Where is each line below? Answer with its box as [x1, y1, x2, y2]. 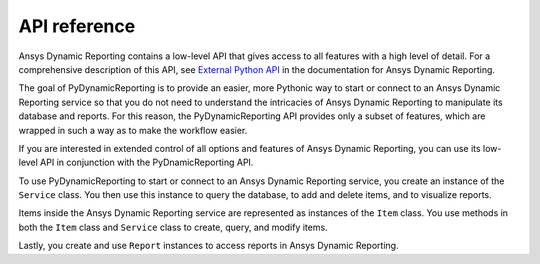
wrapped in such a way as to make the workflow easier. [18, 124, 248, 136]
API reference [18, 15, 136, 37]
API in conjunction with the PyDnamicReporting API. [40, 156, 254, 169]
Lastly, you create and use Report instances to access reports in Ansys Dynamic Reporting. [18, 240, 399, 252]
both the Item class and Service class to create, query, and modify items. [18, 221, 329, 233]
